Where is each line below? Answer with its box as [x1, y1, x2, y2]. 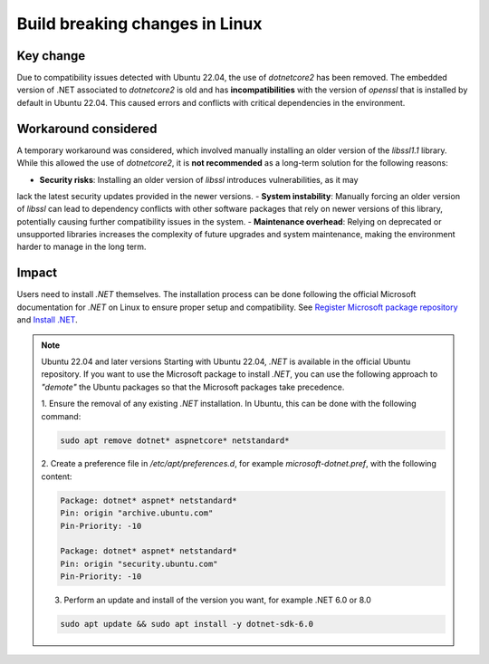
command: [41, 410, 81, 421]
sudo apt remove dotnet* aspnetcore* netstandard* [60, 435, 290, 446]
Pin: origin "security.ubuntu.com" [60, 558, 218, 569]
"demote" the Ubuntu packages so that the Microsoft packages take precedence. [41, 381, 345, 392]
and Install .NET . [16, 314, 78, 325]
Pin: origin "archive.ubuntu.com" [60, 508, 214, 518]
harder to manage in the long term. [16, 241, 147, 253]
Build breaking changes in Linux [16, 14, 263, 34]
